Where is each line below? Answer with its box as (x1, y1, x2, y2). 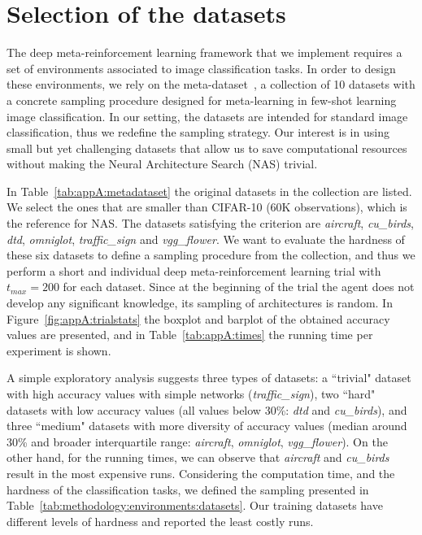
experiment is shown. (7, 341, 111, 359)
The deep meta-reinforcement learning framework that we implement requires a (7, 44, 402, 61)
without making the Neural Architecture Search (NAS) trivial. (7, 155, 318, 172)
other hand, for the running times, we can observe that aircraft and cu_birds (7, 449, 389, 466)
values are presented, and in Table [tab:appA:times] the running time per (7, 326, 373, 343)
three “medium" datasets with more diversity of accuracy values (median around (7, 417, 407, 434)
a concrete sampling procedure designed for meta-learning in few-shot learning (7, 91, 397, 108)
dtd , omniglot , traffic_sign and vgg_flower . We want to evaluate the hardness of (7, 230, 405, 247)
